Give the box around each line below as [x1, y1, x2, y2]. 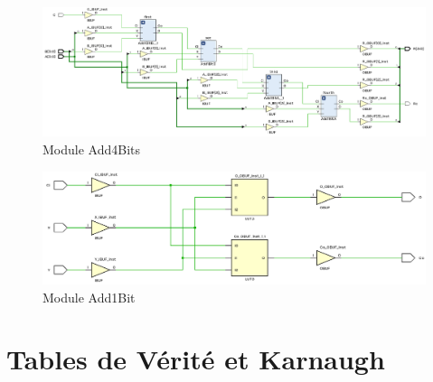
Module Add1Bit [42, 287, 136, 306]
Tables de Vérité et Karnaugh [6, 340, 385, 377]
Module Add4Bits [42, 139, 141, 158]
